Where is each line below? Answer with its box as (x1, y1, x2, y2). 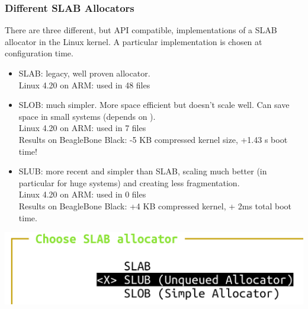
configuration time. (5, 47, 73, 59)
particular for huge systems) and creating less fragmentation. (18, 176, 240, 189)
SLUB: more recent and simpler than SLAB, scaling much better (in (18, 165, 267, 177)
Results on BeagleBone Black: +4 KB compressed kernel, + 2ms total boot (18, 199, 292, 212)
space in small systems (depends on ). (18, 110, 156, 122)
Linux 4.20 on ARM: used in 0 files (18, 188, 146, 200)
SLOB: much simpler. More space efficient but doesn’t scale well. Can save (18, 98, 290, 111)
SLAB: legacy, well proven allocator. (18, 67, 150, 79)
